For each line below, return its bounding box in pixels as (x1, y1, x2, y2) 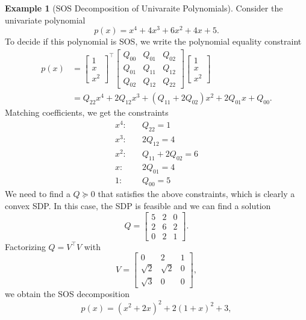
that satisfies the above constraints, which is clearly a (98, 187, 295, 200)
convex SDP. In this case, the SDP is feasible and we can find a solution (5, 199, 271, 212)
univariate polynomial (5, 13, 86, 26)
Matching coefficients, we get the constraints (5, 106, 169, 119)
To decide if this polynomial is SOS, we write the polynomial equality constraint (5, 35, 302, 48)
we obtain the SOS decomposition (5, 287, 130, 300)
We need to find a (5, 187, 70, 200)
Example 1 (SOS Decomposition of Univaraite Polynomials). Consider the (5, 2, 283, 14)
